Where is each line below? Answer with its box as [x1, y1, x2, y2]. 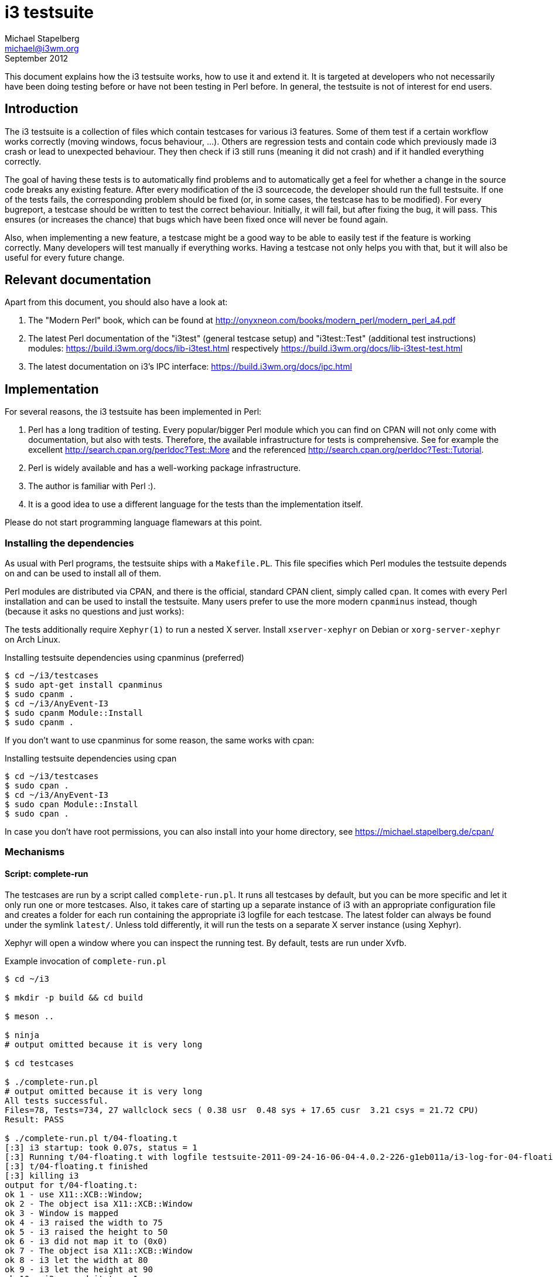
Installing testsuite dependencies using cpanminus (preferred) [5, 653, 244, 663]
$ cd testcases [5, 1058, 74, 1068]
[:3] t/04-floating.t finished [5, 1161, 148, 1171]
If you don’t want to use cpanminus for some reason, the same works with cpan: [5, 735, 315, 746]
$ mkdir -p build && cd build [5, 992, 144, 1002]
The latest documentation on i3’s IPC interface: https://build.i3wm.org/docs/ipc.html [28, 361, 352, 372]
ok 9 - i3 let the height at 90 [5, 1264, 153, 1274]
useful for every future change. [5, 252, 125, 262]
